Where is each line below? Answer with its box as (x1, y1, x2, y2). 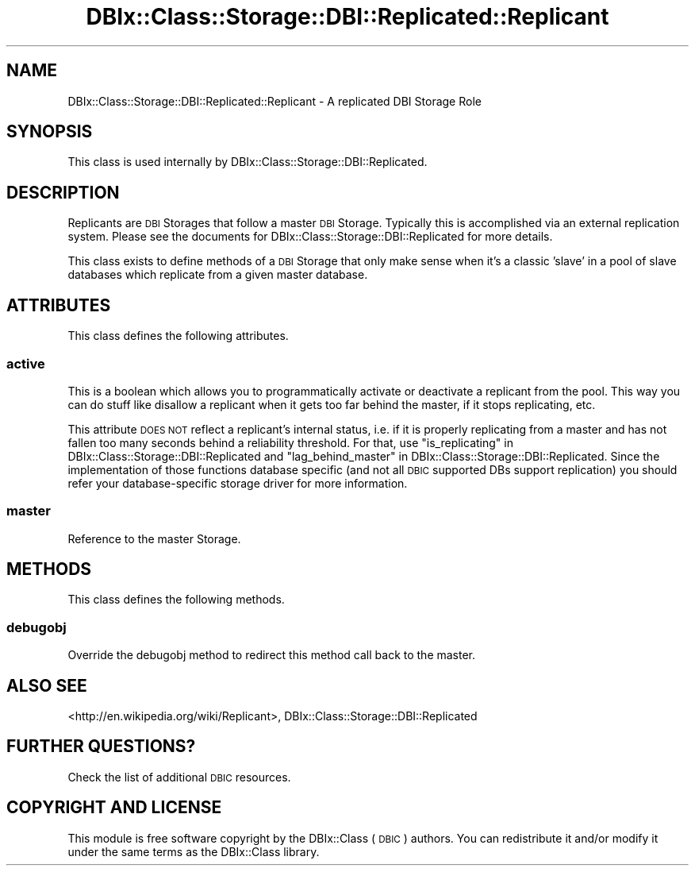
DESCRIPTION (6, 182, 120, 203)
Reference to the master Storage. (67, 531, 241, 546)
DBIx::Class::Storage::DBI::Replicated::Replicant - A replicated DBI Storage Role (67, 94, 482, 108)
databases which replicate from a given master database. (67, 268, 368, 282)
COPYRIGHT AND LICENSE (6, 797, 222, 818)
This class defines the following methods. (67, 592, 285, 607)
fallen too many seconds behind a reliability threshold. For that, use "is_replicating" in (67, 435, 513, 450)
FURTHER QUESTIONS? (6, 736, 196, 757)
